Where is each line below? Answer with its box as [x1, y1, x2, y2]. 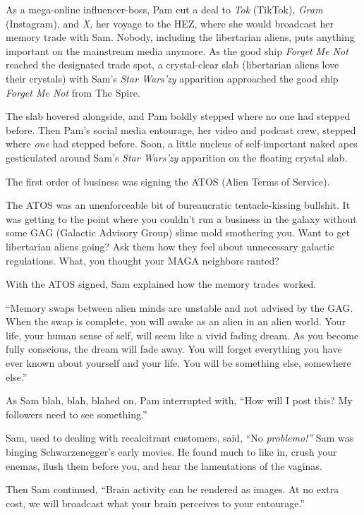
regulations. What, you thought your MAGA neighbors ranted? [6, 253, 279, 267]
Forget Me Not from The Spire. [6, 85, 140, 99]
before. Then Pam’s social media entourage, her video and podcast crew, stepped [6, 122, 356, 137]
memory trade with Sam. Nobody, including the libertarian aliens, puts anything [6, 30, 355, 44]
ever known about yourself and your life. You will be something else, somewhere [6, 356, 351, 370]
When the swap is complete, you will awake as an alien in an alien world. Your [6, 314, 346, 329]
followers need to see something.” [6, 406, 147, 421]
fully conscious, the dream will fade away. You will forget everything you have [6, 341, 342, 356]
